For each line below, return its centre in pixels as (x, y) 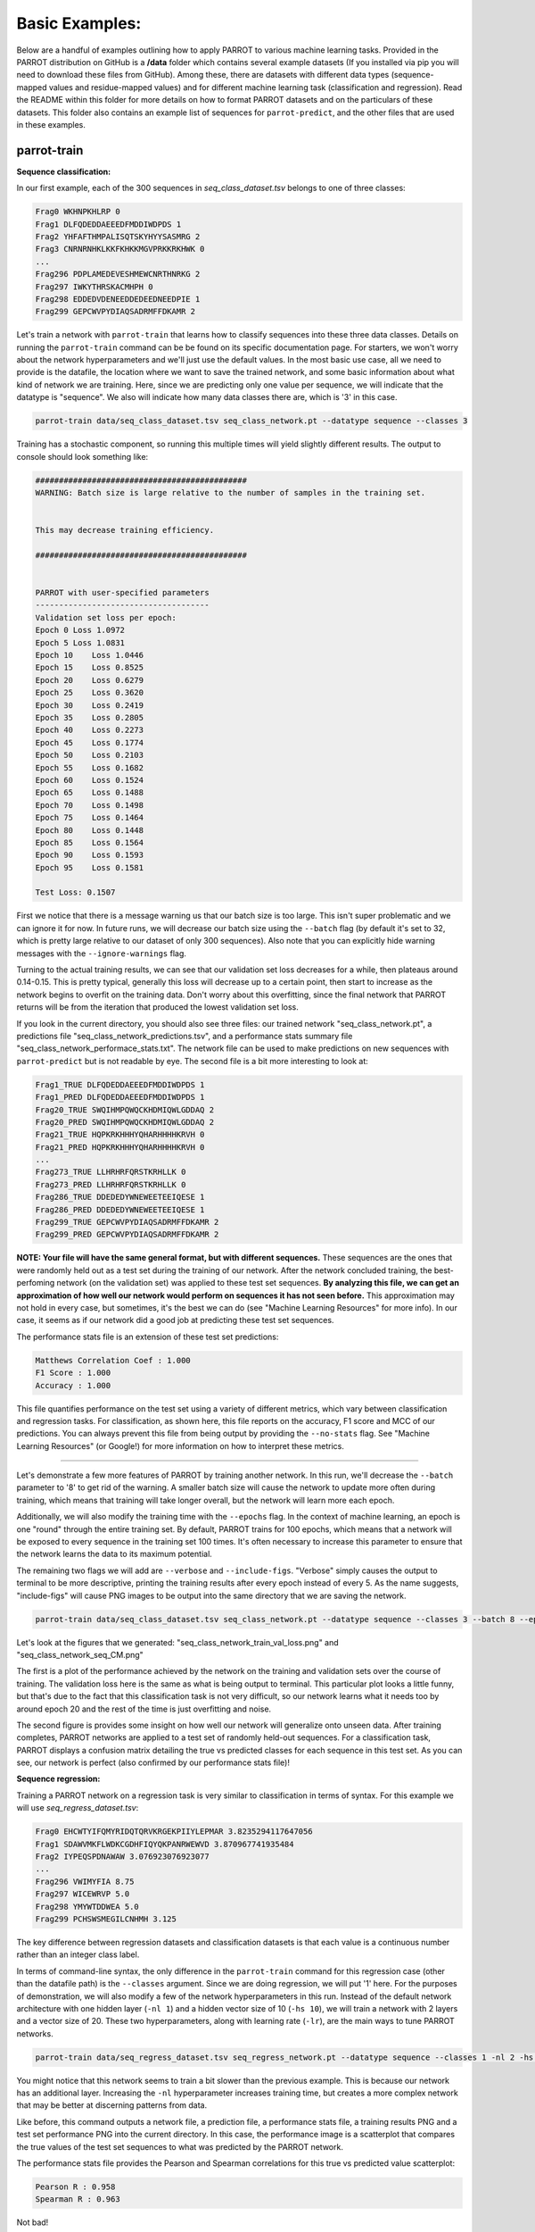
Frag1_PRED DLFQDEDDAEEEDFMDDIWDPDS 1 (120, 1097)
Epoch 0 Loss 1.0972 (80, 630)
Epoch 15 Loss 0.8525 (90, 668)
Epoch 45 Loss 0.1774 (90, 742)
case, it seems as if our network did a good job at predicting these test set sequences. (175, 1320)
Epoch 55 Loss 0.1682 (90, 767)
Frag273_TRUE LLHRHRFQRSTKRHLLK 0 (111, 1172)
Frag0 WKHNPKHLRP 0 (78, 212)
